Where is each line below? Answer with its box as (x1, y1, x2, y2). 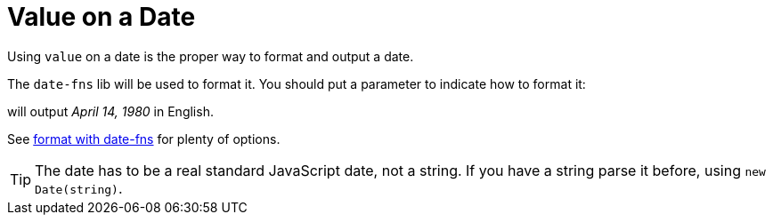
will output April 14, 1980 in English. (7, 103, 214, 119)
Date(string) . (35, 178, 123, 197)
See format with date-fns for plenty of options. (7, 131, 281, 147)
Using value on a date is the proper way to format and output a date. (7, 48, 414, 64)
